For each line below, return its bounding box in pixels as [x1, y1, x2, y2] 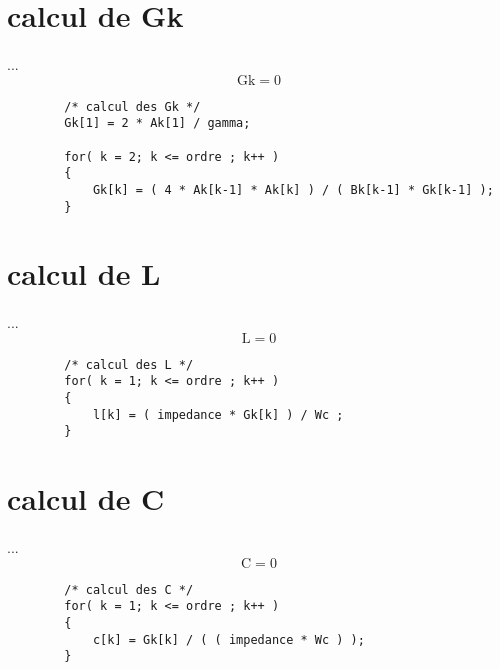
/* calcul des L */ [64, 357, 194, 372]
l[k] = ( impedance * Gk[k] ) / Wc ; [92, 407, 344, 422]
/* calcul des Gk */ [64, 99, 201, 114]
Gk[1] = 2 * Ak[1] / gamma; [64, 116, 251, 131]
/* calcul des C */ [64, 582, 194, 597]
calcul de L [7, 253, 161, 294]
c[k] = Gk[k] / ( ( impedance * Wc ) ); [92, 632, 365, 647]
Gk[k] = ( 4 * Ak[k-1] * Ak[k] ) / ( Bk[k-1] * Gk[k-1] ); [92, 182, 494, 197]
